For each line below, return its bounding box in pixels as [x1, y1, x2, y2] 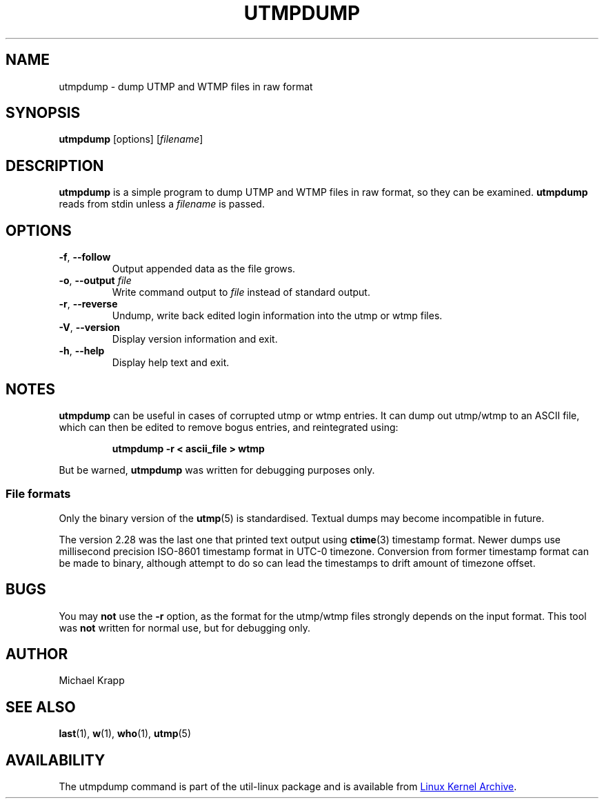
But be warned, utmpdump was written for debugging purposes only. [59, 463, 375, 476]
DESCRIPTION [6, 157, 104, 174]
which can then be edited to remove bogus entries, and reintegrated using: [59, 421, 399, 433]
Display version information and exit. [112, 333, 278, 345]
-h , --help [59, 345, 105, 357]
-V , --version [59, 321, 120, 334]
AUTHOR [6, 645, 68, 663]
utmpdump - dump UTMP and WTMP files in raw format [59, 80, 313, 92]
